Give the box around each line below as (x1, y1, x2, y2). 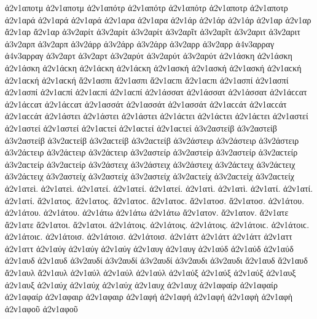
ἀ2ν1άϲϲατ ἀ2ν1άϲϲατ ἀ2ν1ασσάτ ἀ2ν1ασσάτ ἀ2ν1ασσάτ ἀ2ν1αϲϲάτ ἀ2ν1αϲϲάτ (5, 97, 287, 110)
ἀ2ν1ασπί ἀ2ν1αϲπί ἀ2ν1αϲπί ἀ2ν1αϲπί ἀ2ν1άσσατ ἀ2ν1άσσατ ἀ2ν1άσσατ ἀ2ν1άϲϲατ (5, 85, 307, 98)
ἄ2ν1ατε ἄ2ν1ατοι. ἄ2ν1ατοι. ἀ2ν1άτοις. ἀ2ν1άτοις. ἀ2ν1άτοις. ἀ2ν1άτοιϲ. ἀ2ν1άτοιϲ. (5, 218, 310, 230)
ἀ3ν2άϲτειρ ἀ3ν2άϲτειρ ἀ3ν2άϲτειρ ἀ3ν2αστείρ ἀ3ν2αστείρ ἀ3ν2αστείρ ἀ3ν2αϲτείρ (5, 146, 298, 159)
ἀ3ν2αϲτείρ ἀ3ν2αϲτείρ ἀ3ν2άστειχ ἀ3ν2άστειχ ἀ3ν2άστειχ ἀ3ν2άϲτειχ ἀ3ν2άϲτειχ (5, 157, 295, 170)
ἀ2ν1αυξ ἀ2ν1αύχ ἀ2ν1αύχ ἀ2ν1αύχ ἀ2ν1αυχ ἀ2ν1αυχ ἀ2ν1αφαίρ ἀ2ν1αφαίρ (5, 278, 278, 291)
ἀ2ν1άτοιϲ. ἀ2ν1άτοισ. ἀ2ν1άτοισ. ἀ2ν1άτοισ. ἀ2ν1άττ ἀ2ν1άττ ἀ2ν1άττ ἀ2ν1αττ (5, 230, 292, 243)
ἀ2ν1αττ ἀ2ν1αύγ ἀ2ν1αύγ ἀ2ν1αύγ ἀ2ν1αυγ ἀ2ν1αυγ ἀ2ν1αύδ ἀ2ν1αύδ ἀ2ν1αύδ (5, 242, 294, 254)
